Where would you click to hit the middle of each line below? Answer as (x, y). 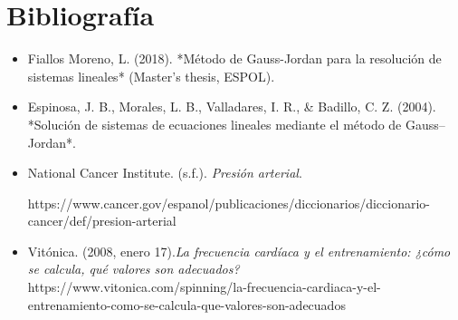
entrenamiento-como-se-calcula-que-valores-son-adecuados (186, 304)
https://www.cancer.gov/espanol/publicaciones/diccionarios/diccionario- (229, 203)
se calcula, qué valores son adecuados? (134, 269)
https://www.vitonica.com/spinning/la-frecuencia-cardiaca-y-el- (204, 287)
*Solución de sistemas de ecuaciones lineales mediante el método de (215, 124)
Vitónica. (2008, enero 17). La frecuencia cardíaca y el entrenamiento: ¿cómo (239, 251)
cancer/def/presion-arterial (102, 221)
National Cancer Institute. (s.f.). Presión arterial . (165, 173)
